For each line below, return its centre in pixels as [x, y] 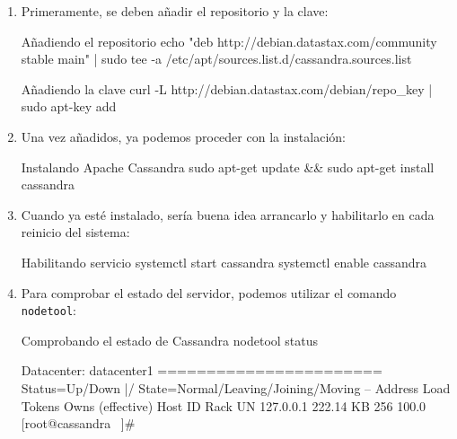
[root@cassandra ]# [78, 423]
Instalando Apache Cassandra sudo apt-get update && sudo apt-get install [228, 167]
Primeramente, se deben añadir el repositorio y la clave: [175, 11]
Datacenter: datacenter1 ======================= [202, 370]
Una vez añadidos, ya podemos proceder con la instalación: [183, 136]
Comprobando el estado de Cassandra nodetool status [170, 340]
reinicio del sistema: [75, 232]
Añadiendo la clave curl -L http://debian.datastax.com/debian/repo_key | [227, 88]
